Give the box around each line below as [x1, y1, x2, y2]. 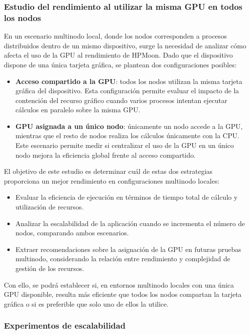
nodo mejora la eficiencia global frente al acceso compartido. [15, 149, 196, 160]
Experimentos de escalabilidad [4, 319, 125, 332]
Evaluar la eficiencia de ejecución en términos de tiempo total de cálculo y [15, 192, 238, 202]
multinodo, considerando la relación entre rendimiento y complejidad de [15, 253, 230, 264]
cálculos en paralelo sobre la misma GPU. [15, 104, 141, 115]
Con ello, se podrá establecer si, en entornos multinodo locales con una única [4, 279, 234, 290]
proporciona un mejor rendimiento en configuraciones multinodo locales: [4, 175, 220, 186]
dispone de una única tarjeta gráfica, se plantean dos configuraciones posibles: [4, 59, 237, 69]
